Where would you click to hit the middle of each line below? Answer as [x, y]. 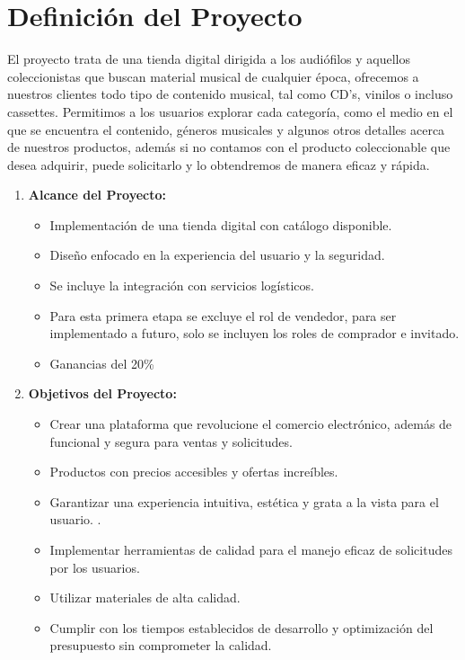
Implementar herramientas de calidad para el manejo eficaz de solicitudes [251, 549]
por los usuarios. [95, 567]
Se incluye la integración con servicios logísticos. [182, 285]
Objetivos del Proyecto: [102, 393]
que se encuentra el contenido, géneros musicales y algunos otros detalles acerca [226, 129]
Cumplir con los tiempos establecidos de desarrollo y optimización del [241, 627]
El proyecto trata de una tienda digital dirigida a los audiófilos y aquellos [209, 59]
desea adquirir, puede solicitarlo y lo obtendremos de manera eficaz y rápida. [219, 164]
